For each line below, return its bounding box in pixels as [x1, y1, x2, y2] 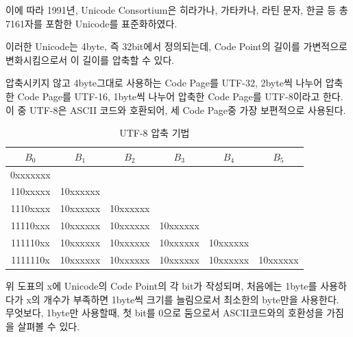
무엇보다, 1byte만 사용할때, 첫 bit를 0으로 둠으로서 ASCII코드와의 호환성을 [5, 305, 324, 320]
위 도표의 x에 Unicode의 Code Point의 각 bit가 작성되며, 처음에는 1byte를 [5, 278, 317, 292]
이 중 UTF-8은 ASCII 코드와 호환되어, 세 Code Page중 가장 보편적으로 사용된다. [5, 102, 346, 117]
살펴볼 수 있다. [17, 318, 80, 333]
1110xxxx [10, 201, 51, 216]
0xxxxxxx [10, 167, 51, 181]
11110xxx [10, 218, 50, 233]
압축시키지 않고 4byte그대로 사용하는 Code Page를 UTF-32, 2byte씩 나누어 [5, 75, 323, 90]
